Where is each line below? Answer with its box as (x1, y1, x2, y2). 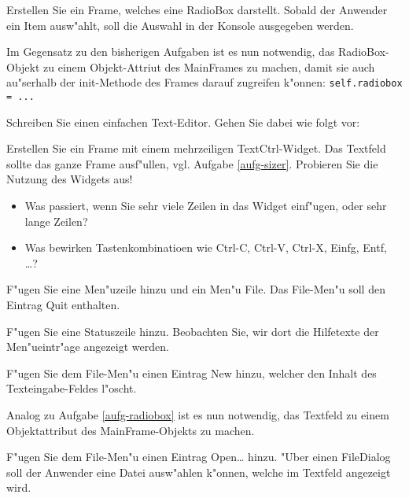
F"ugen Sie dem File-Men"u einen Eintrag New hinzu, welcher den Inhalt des (6, 364, 377, 381)
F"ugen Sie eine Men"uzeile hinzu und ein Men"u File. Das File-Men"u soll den (6, 281, 385, 297)
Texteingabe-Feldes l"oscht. (6, 380, 137, 397)
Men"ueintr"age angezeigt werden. (6, 338, 169, 355)
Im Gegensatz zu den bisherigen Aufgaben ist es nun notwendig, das (6, 43, 335, 60)
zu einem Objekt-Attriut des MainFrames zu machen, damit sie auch (43, 58, 375, 75)
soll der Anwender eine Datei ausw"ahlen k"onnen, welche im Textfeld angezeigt (6, 463, 391, 480)
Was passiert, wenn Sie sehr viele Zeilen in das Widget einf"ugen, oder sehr (24, 197, 387, 214)
